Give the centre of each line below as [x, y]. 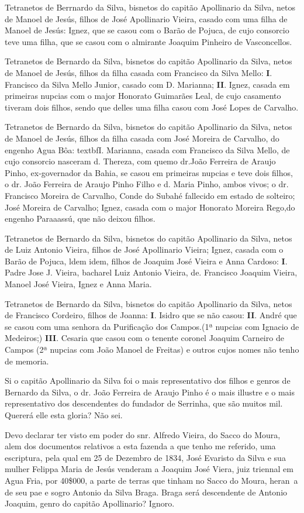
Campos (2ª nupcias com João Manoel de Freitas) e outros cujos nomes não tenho [152, 350]
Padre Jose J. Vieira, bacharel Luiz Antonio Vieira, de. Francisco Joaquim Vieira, [151, 272]
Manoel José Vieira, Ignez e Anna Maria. [78, 284]
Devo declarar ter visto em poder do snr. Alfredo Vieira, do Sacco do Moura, [143, 434]
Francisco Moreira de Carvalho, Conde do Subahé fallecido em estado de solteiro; [150, 195]
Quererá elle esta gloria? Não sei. [64, 415]
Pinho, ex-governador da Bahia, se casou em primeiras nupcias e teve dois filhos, [149, 172]
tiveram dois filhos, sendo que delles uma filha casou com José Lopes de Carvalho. [152, 107]
